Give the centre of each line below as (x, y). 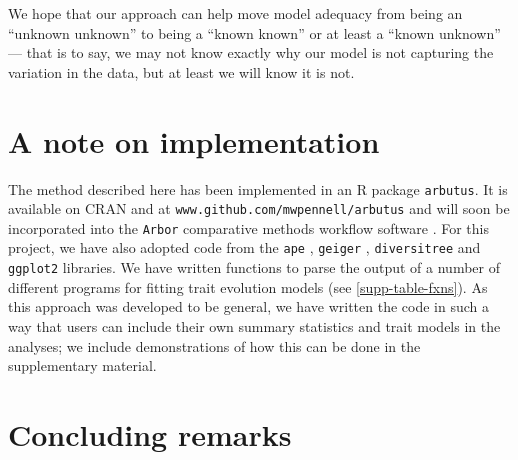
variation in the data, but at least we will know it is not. (181, 71)
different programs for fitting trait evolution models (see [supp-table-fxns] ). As (248, 286)
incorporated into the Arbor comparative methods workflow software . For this (248, 227)
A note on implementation (194, 140)
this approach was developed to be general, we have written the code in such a (248, 306)
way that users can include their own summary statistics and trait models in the (254, 325)
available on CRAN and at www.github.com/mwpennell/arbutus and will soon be (259, 208)
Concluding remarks (150, 433)
